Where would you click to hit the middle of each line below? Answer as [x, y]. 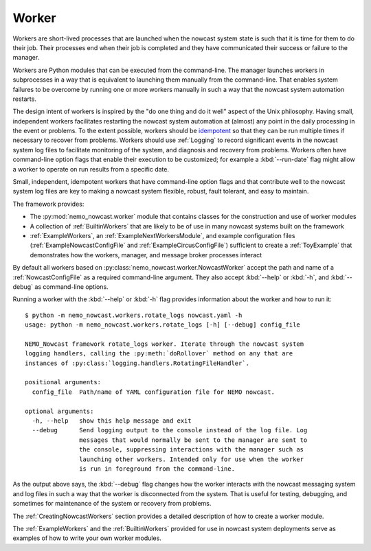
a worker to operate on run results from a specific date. [91, 169]
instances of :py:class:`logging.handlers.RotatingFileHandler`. [137, 363]
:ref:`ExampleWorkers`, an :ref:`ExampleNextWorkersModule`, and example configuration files [162, 235]
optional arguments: [59, 411]
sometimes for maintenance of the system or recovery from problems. [112, 504]
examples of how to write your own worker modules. [87, 538]
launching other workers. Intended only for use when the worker [192, 459]
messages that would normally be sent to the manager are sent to [193, 440]
